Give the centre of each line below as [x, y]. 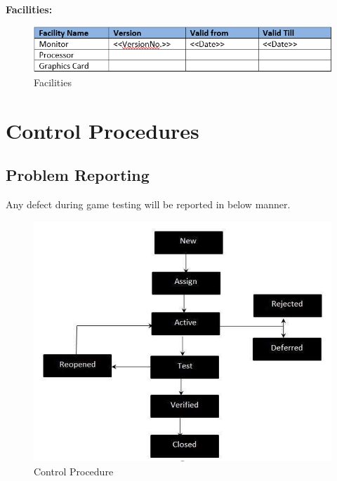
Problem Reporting [78, 175]
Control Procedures [103, 130]
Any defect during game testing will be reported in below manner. [148, 204]
